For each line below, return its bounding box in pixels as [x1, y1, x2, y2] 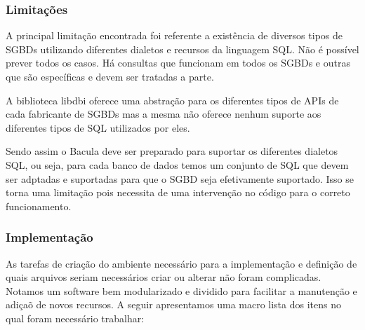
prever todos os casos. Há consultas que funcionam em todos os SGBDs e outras [6, 55, 350, 70]
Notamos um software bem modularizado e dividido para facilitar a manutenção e [6, 283, 357, 298]
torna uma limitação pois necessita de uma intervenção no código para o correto [6, 185, 350, 200]
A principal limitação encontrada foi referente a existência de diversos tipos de [6, 28, 343, 43]
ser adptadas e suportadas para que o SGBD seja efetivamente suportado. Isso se [6, 171, 354, 186]
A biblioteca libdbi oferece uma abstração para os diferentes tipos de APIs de [6, 92, 339, 107]
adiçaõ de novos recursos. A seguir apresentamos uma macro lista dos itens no [6, 297, 341, 312]
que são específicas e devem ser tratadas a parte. [6, 69, 214, 83]
